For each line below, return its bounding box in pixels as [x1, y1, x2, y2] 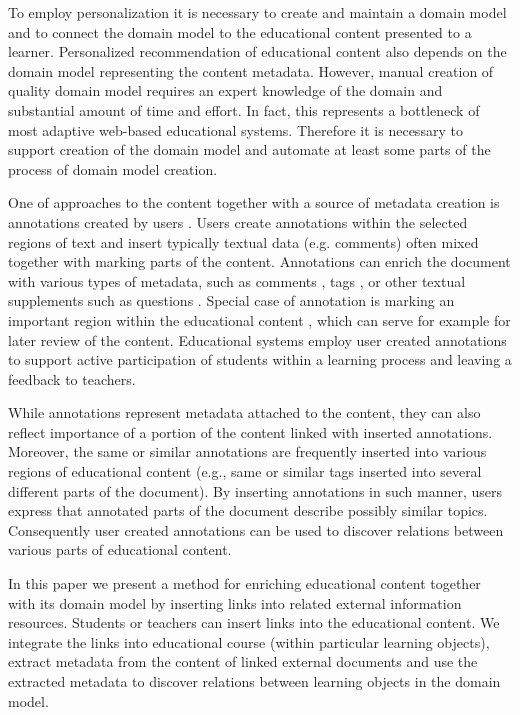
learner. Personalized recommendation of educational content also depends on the [8, 41, 507, 62]
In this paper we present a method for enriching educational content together [8, 573, 481, 594]
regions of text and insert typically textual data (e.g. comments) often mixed [8, 231, 479, 252]
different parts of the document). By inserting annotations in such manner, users [8, 480, 502, 501]
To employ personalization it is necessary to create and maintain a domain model [8, 2, 507, 22]
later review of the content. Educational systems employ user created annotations [8, 329, 507, 350]
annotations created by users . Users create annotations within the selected [8, 211, 468, 232]
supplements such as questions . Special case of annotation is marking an [8, 290, 455, 311]
